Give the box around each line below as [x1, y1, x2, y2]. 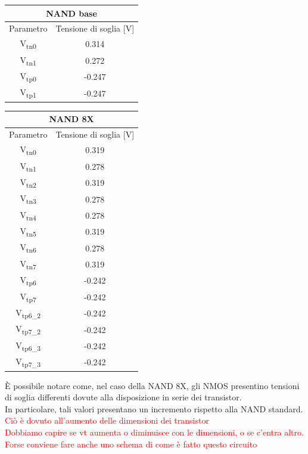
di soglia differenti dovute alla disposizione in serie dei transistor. [5, 391, 242, 403]
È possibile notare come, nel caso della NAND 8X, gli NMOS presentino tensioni [5, 379, 300, 391]
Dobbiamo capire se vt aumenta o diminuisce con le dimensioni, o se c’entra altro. [5, 426, 304, 438]
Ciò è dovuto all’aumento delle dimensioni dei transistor [5, 414, 209, 427]
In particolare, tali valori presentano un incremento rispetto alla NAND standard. [5, 402, 303, 415]
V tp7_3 [15, 355, 41, 369]
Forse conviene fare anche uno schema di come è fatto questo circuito [5, 437, 257, 450]
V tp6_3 [15, 338, 41, 353]
